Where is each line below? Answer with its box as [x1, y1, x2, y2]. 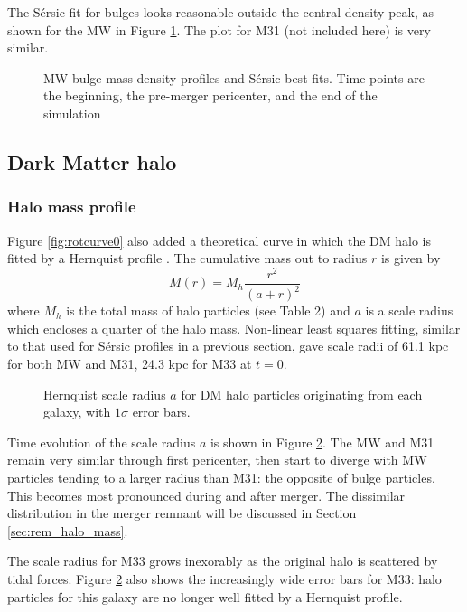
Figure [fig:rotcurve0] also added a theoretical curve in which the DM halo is [7, 231, 431, 250]
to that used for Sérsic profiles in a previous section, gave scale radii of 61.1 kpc [7, 336, 449, 355]
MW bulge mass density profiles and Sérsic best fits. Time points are [43, 68, 425, 87]
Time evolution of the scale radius [7, 432, 196, 451]
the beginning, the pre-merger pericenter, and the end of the [43, 86, 378, 105]
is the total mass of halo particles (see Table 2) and [66, 301, 350, 320]
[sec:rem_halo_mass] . [7, 521, 128, 540]
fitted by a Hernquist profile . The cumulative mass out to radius [7, 249, 368, 268]
